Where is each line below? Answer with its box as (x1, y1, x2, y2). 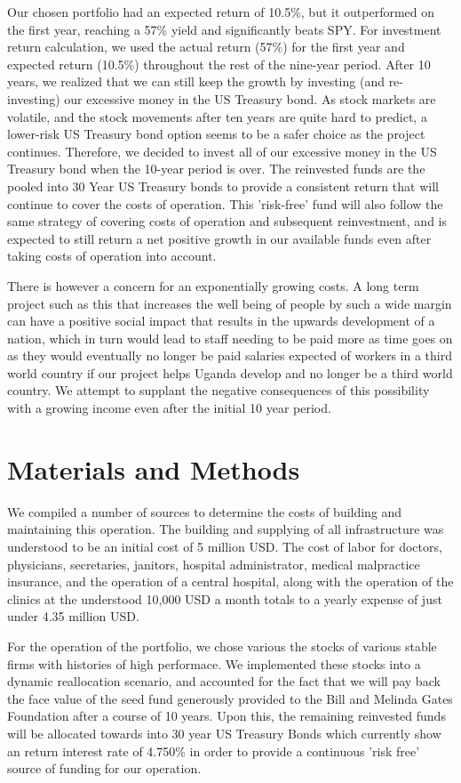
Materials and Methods (7, 450, 300, 487)
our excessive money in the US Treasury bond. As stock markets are (64, 89, 436, 108)
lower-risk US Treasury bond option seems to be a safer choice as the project (7, 125, 425, 143)
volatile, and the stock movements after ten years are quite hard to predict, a (7, 107, 427, 125)
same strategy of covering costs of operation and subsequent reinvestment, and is (7, 212, 448, 230)
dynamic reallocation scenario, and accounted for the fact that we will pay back (7, 672, 441, 690)
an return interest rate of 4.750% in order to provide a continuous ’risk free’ (7, 741, 420, 760)
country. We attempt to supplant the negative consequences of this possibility (7, 381, 430, 400)
